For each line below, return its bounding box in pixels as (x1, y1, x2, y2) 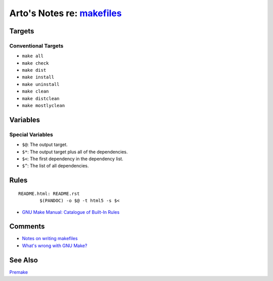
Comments (9, 222, 45, 231)
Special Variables (9, 131, 53, 138)
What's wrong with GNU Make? (22, 243, 87, 249)
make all (22, 53, 44, 59)
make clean (22, 88, 49, 95)
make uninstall (22, 81, 60, 87)
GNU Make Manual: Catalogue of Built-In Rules (22, 209, 120, 215)
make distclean (22, 96, 60, 101)
